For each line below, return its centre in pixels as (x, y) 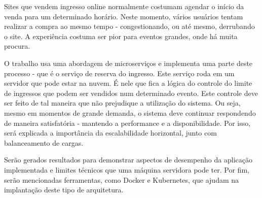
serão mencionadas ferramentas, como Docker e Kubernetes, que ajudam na (122, 179)
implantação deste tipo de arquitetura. (64, 190)
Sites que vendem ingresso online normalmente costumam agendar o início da (124, 6)
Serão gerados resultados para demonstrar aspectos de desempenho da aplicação (128, 160)
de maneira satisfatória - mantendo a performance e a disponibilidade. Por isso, (127, 123)
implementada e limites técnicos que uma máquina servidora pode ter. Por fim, (127, 169)
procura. (17, 46)
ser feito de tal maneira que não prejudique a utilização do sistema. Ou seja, (122, 103)
